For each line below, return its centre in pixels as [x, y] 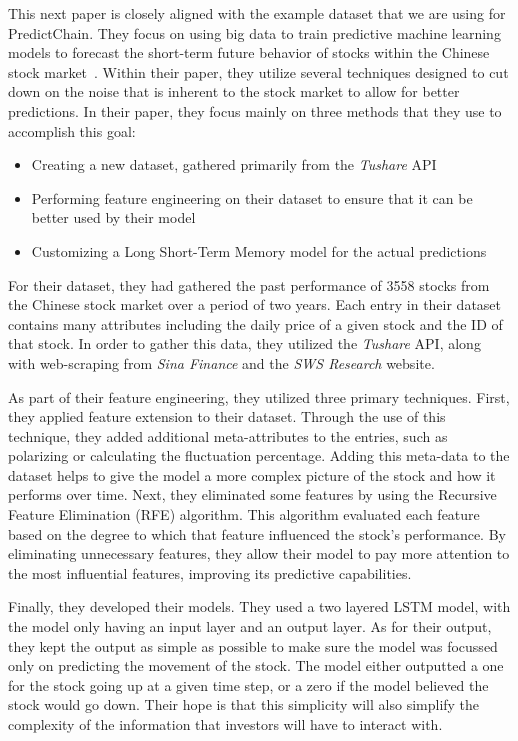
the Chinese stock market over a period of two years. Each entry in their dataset [255, 304]
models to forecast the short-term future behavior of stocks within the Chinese [249, 52]
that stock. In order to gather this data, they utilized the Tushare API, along [244, 343]
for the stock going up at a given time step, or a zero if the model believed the [248, 684]
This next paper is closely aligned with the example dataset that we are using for [257, 13]
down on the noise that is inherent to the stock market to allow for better [234, 91]
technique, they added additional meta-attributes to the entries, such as [228, 435]
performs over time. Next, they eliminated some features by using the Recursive [252, 494]
